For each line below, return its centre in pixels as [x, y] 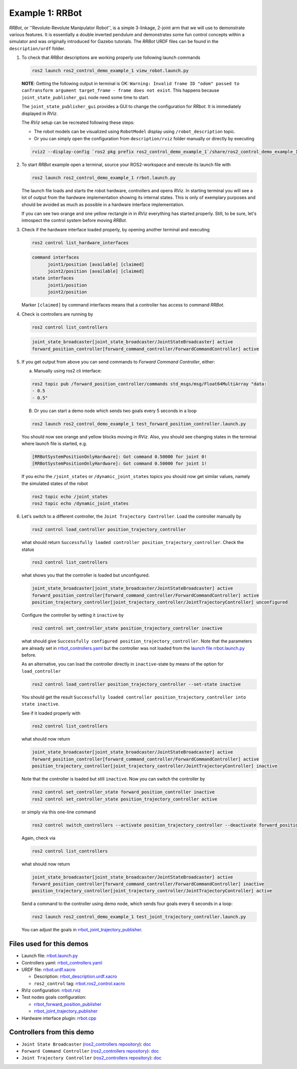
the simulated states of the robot [55, 483]
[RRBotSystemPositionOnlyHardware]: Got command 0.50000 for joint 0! [120, 457]
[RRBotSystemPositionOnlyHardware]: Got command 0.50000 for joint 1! [120, 464]
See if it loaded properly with [51, 713]
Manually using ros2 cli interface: [68, 371]
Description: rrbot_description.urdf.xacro [75, 976]
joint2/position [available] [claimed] [96, 271]
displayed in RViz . [40, 113]
